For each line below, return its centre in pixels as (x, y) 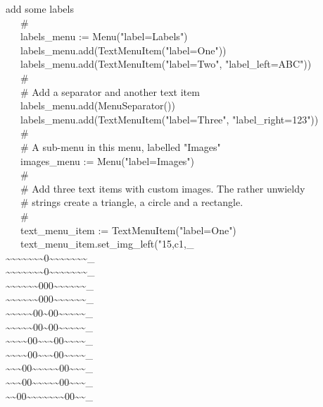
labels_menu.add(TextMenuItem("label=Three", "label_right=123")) (169, 119)
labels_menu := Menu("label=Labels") (104, 36)
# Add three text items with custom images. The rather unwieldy (163, 188)
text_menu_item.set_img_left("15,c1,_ (107, 244)
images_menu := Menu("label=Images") (107, 160)
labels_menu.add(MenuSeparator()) (97, 105)
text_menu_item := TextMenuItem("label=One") (128, 230)
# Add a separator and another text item (110, 91)
